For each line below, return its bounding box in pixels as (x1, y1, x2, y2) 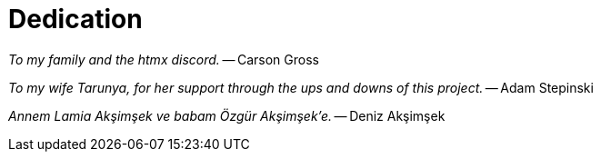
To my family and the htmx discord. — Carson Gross (8, 51, 319, 67)
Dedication (8, 4, 143, 35)
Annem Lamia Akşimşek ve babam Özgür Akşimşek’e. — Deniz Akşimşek (8, 107, 446, 124)
